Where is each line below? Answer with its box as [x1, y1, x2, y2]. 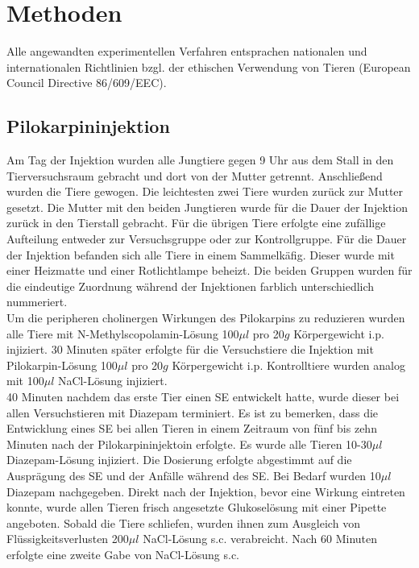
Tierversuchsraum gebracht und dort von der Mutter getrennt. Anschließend [6, 167, 383, 184]
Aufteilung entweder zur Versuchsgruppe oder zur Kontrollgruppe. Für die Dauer [6, 230, 407, 247]
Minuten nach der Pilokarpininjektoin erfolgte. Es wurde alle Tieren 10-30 [6, 435, 372, 452]
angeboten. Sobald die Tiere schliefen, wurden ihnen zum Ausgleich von [6, 514, 360, 531]
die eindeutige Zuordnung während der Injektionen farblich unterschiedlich [6, 277, 375, 294]
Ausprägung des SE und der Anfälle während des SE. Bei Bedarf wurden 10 [6, 466, 381, 483]
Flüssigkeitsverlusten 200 [6, 530, 129, 547]
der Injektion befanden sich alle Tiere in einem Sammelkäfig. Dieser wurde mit [6, 246, 395, 263]
